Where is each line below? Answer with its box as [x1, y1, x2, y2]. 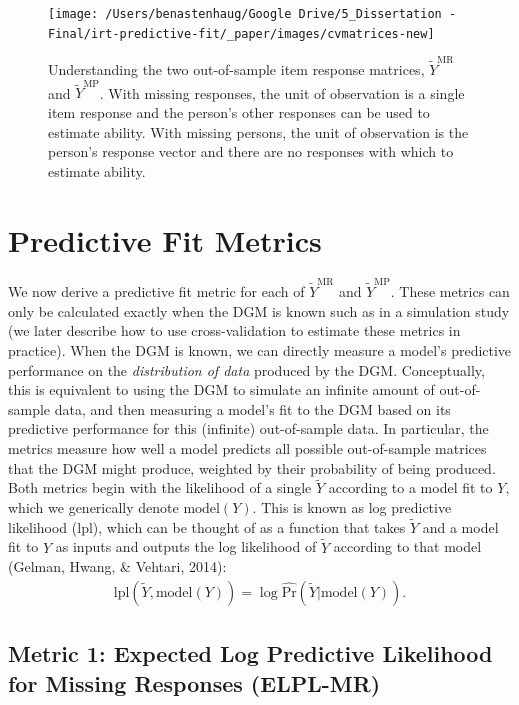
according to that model [333, 536, 482, 557]
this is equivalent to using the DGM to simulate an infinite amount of [8, 379, 435, 400]
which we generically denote [8, 496, 179, 517]
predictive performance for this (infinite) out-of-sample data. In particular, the [8, 418, 489, 439]
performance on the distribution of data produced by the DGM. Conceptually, [8, 359, 485, 380]
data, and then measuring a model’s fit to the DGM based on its [54, 398, 451, 419]
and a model [422, 516, 499, 537]
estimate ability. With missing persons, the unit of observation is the [48, 121, 469, 142]
